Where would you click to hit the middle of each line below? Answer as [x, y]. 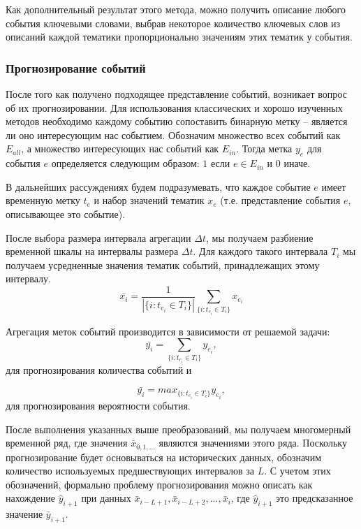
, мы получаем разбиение [260, 237]
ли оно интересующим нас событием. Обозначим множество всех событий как [173, 135]
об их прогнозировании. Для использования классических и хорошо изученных [174, 107]
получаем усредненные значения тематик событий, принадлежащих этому [163, 264]
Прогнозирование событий [76, 67]
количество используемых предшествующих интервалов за [130, 471]
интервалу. [28, 278]
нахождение [31, 498]
